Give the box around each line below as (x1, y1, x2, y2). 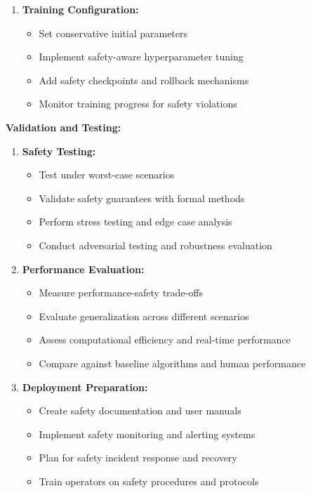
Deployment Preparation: (22, 379, 148, 394)
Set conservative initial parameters (39, 25, 188, 40)
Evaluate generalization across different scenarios (39, 308, 249, 323)
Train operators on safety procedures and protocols (39, 473, 259, 488)
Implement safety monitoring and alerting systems (39, 426, 256, 441)
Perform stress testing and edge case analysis (39, 214, 232, 229)
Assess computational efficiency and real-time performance (39, 332, 291, 347)
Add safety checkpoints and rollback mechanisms (39, 72, 249, 87)
